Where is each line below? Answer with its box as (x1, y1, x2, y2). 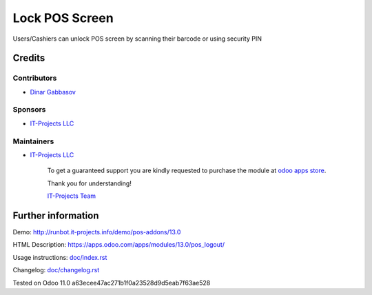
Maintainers (12, 136, 54, 146)
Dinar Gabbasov (30, 88, 76, 96)
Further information (12, 210, 99, 221)
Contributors (12, 73, 57, 83)
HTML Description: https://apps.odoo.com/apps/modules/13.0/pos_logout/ (12, 241, 225, 249)
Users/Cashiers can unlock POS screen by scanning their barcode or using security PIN (12, 34, 262, 43)
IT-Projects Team (47, 192, 96, 200)
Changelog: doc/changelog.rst (12, 266, 100, 274)
